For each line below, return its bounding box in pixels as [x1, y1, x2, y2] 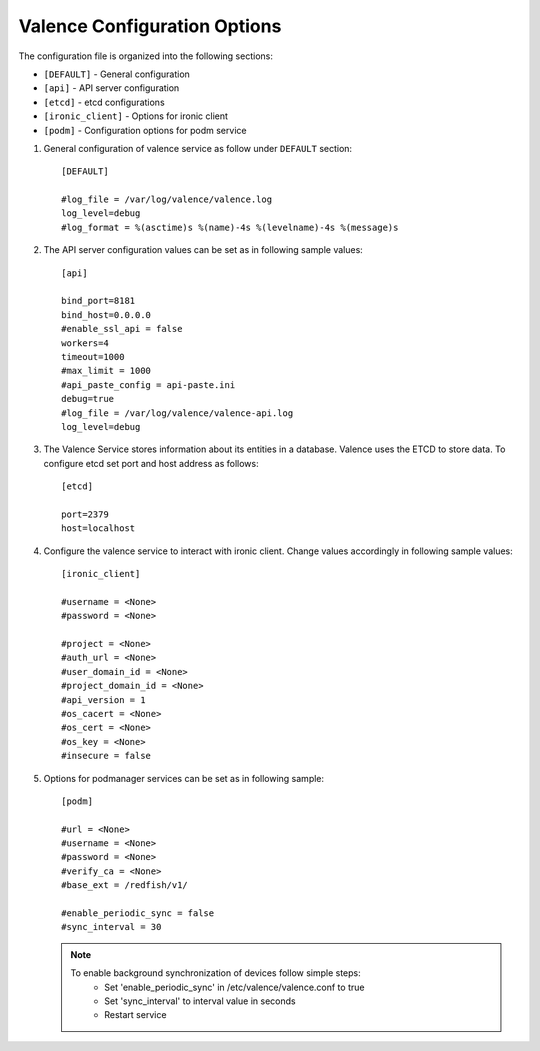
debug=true [61, 393, 115, 405]
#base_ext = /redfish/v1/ [61, 880, 189, 891]
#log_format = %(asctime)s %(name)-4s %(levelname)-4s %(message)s [61, 221, 399, 233]
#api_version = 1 [61, 694, 146, 705]
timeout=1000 [61, 351, 125, 362]
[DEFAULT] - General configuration [43, 68, 190, 80]
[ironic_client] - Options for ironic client [43, 110, 229, 122]
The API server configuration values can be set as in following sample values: [43, 244, 364, 256]
